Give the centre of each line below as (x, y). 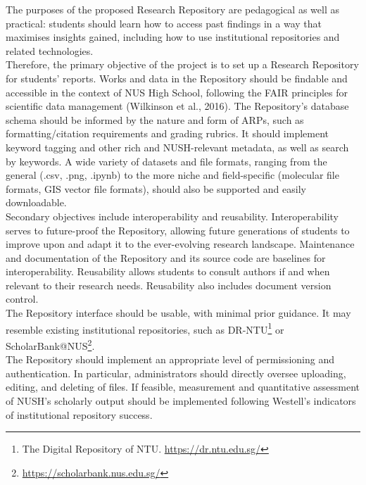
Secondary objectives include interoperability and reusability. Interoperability (172, 216)
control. (22, 299)
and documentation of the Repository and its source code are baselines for (166, 257)
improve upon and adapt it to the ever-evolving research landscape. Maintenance (180, 244)
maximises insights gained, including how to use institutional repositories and (173, 37)
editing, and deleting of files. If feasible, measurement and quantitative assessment (183, 387)
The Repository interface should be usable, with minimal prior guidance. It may (178, 313)
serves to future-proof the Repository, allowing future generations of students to (178, 230)
